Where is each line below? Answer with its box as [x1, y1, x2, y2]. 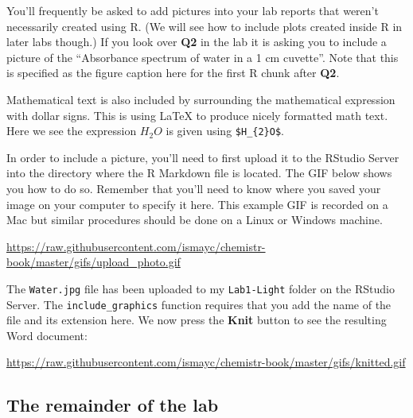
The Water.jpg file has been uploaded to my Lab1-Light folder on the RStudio [6, 280, 395, 296]
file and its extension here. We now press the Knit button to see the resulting [6, 312, 387, 328]
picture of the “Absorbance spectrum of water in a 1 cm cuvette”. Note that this [6, 48, 399, 65]
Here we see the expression [6, 122, 137, 139]
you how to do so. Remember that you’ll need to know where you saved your [6, 180, 381, 196]
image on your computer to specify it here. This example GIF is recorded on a [6, 195, 388, 212]
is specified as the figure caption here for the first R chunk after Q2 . [6, 64, 340, 81]
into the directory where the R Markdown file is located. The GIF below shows [6, 164, 392, 181]
